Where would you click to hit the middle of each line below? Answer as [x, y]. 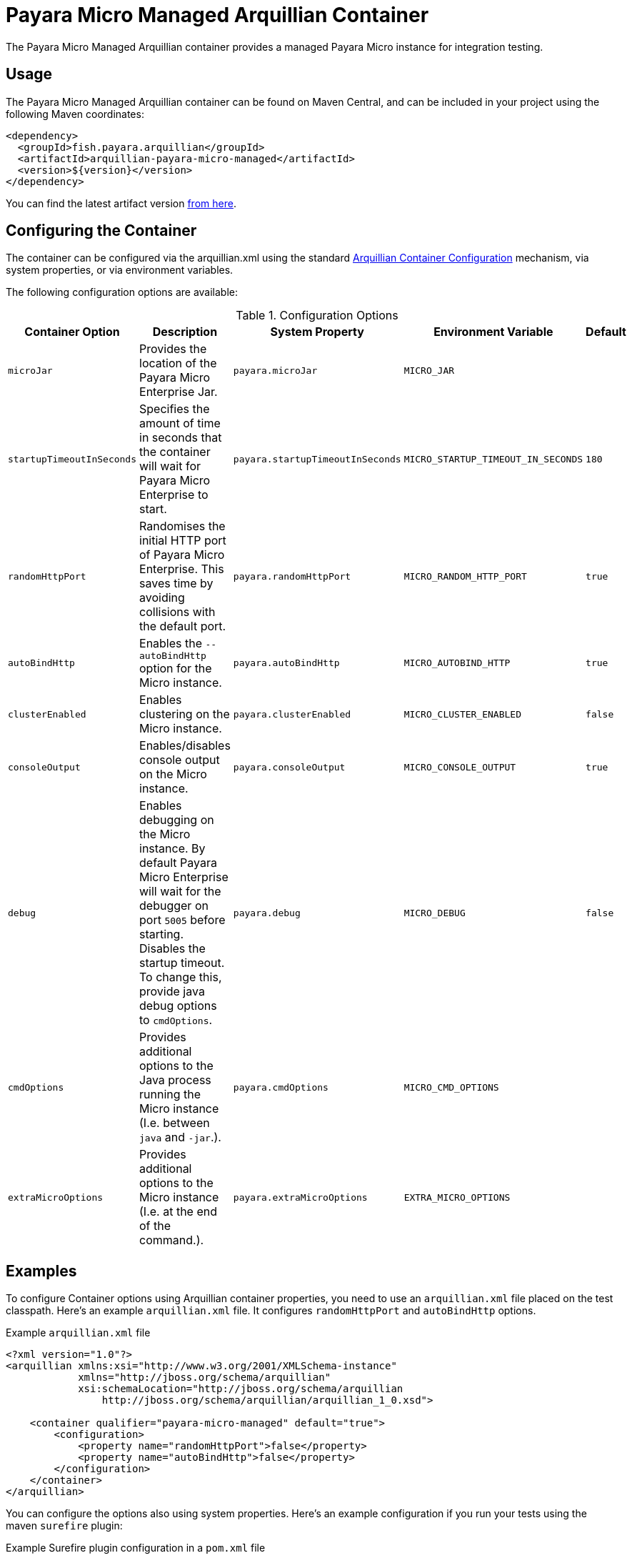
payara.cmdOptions [281, 1087]
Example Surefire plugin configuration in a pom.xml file [136, 1548]
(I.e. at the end [179, 1212]
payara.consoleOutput [289, 767]
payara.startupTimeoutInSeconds [317, 459]
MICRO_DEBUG [435, 913]
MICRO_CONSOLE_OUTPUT [460, 767]
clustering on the [185, 714]
